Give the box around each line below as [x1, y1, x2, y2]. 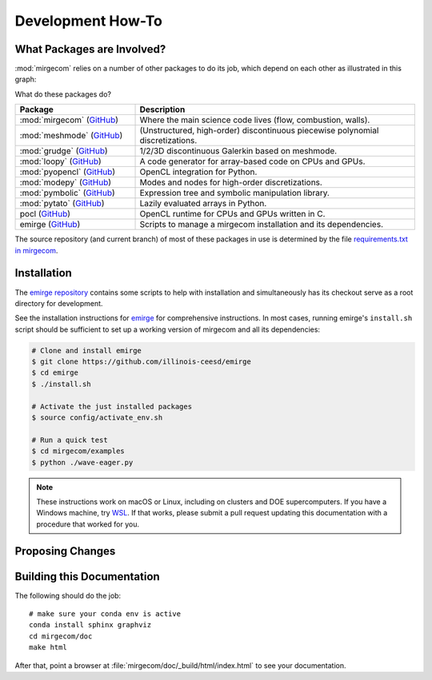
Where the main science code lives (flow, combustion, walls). [139, 114, 370, 125]
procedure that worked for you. [36, 519, 140, 529]
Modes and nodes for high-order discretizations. [139, 177, 323, 188]
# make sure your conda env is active [29, 610, 182, 618]
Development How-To [14, 12, 163, 30]
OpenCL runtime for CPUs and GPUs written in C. [139, 209, 326, 220]
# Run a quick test [31, 435, 108, 444]
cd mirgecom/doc [29, 631, 93, 641]
